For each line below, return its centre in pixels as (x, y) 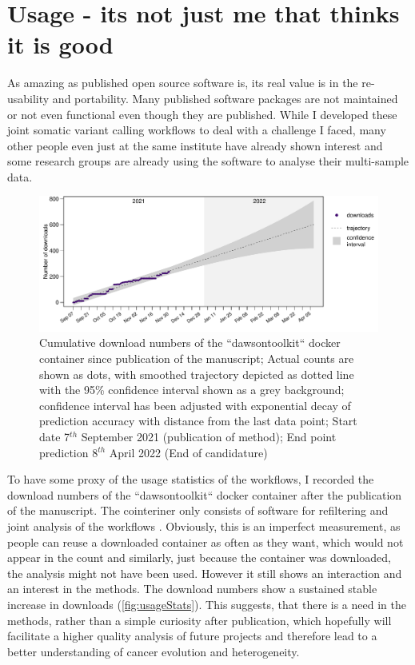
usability (28, 98)
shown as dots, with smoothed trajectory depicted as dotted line (197, 374)
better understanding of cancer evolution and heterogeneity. (154, 651)
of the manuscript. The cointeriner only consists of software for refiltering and (198, 510)
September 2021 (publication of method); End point (209, 436)
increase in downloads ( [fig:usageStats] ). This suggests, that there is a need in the (207, 604)
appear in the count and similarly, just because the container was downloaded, (199, 557)
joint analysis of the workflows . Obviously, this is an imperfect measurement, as (204, 526)
